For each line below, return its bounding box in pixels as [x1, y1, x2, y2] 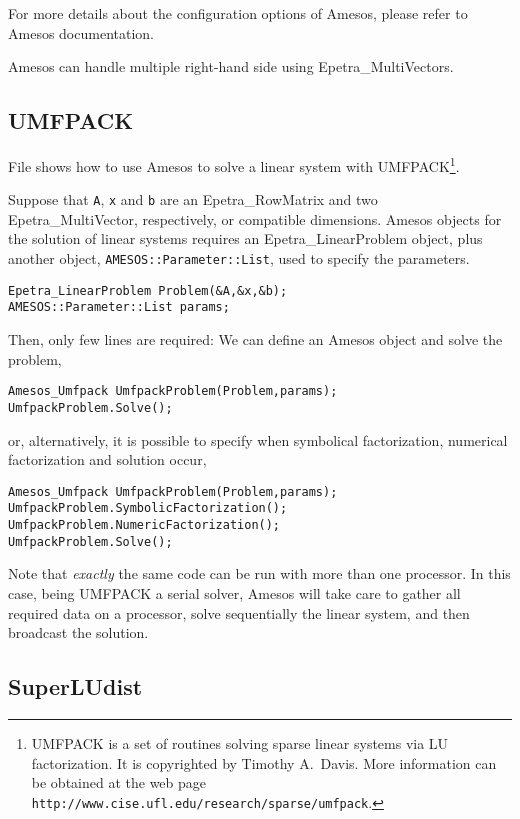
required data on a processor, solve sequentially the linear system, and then [8, 602, 470, 623]
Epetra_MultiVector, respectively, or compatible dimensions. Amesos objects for [8, 208, 502, 229]
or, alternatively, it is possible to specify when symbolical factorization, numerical [8, 429, 508, 450]
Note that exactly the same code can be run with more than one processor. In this [8, 563, 511, 584]
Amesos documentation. [8, 22, 154, 43]
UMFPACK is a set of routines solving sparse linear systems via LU [31, 732, 449, 753]
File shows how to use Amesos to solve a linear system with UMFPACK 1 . [8, 152, 460, 176]
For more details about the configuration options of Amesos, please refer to [8, 3, 468, 23]
